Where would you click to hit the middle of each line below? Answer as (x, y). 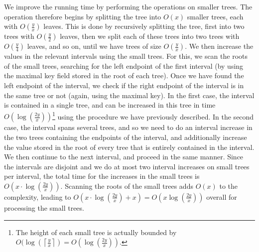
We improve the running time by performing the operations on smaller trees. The (128, 6)
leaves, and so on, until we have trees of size (94, 46)
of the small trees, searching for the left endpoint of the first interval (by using (124, 65)
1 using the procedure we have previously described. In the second (153, 116)
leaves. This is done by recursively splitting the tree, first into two (144, 26)
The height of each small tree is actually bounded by (96, 232)
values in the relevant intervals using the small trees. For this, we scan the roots (126, 56)
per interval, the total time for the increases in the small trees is (102, 176)
